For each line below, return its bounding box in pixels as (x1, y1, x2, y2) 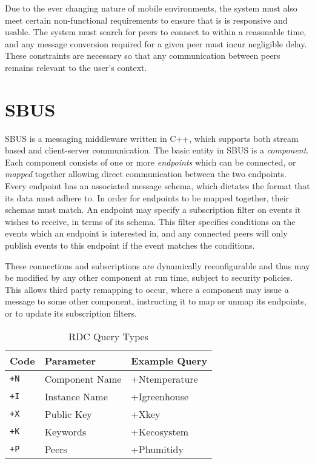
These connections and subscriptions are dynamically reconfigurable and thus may (5, 259, 310, 272)
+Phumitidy (131, 442, 184, 456)
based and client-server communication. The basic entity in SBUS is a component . (5, 144, 309, 156)
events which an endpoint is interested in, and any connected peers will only (5, 227, 288, 240)
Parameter (44, 353, 96, 368)
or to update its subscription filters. (5, 307, 137, 319)
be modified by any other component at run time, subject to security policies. (5, 271, 293, 284)
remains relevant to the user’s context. (5, 61, 147, 73)
